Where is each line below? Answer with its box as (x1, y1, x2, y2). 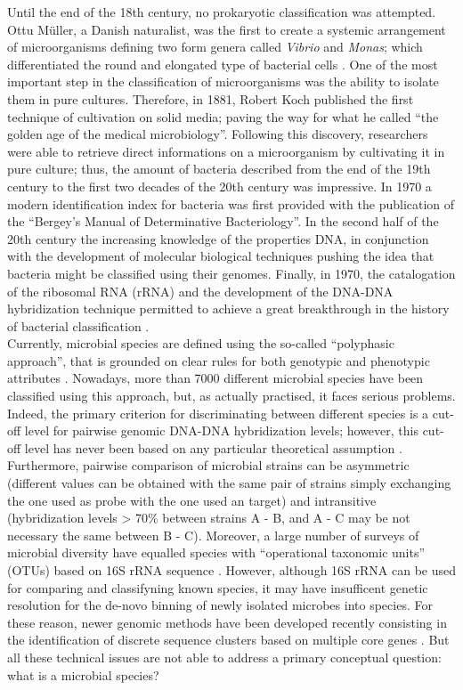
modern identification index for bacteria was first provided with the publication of (7, 194, 455, 213)
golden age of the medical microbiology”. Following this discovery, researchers (7, 125, 428, 143)
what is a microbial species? (7, 665, 159, 684)
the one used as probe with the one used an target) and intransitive (7, 491, 377, 509)
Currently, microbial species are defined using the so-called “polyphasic (7, 334, 394, 353)
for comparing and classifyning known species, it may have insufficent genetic (7, 578, 428, 597)
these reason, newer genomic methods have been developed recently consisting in (7, 613, 447, 631)
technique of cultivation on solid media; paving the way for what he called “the (7, 107, 439, 126)
